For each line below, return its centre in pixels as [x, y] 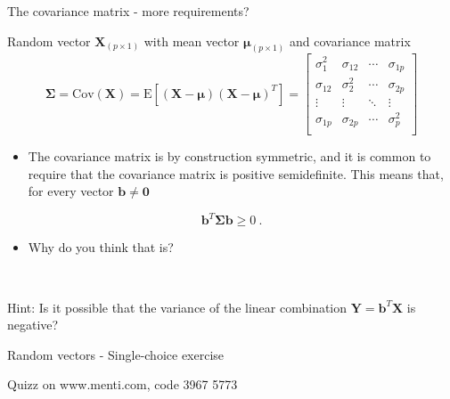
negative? [33, 325]
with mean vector [192, 41]
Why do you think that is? [101, 247]
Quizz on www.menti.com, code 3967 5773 [123, 384]
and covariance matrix [350, 41]
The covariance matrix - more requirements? [128, 11]
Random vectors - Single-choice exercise [116, 354]
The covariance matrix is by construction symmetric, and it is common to [229, 156]
